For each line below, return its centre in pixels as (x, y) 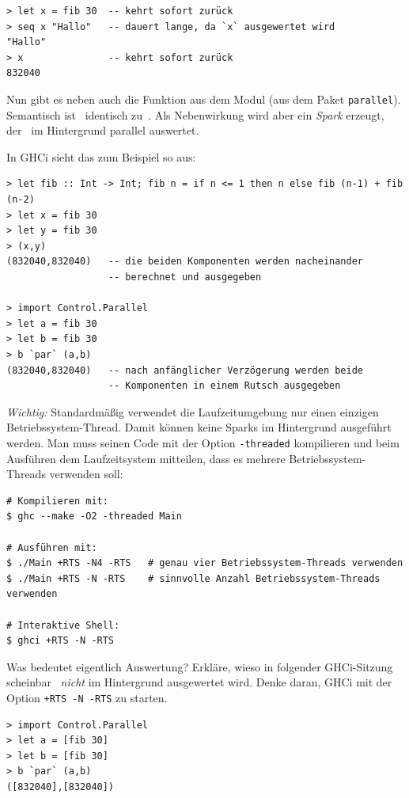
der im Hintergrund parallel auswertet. (103, 130)
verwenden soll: (86, 474)
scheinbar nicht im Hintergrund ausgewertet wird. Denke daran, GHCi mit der (199, 682)
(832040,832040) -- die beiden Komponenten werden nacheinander (185, 262)
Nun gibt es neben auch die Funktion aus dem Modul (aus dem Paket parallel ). (204, 99)
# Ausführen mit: (52, 547)
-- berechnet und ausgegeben (185, 277)
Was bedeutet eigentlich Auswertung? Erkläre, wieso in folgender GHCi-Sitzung (200, 666)
